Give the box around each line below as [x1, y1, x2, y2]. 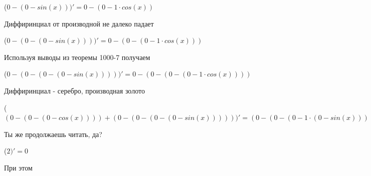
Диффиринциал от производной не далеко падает [4, 18, 154, 28]
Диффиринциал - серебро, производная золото [4, 85, 145, 95]
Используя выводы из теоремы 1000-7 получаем [4, 51, 150, 62]
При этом [4, 162, 33, 172]
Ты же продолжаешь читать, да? [4, 128, 102, 139]
